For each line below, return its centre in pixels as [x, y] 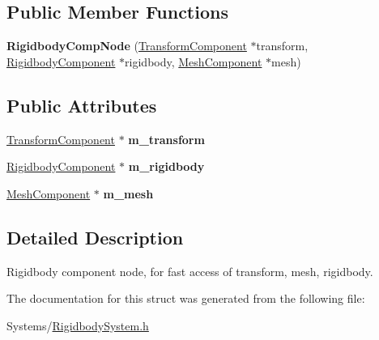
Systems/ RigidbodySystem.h [78, 325]
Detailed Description [95, 237]
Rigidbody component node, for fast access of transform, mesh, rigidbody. [190, 271]
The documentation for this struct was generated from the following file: [186, 298]
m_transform [166, 139]
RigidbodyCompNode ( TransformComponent [127, 46]
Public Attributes [82, 105]
